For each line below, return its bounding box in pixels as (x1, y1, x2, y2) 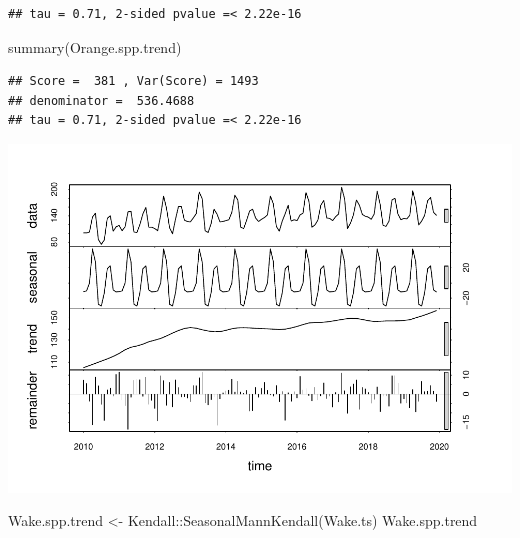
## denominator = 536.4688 (8, 93, 195, 108)
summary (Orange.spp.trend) (8, 36, 182, 57)
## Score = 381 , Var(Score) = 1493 (8, 74, 259, 89)
